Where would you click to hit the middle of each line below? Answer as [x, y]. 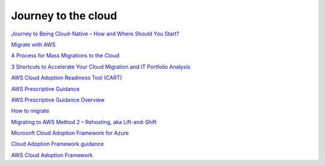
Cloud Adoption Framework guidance [57, 144]
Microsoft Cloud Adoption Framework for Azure [70, 133]
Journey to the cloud [64, 16]
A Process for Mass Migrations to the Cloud [65, 56]
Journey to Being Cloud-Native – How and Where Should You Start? [95, 34]
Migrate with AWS [33, 45]
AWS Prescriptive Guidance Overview [58, 100]
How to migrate [30, 111]
